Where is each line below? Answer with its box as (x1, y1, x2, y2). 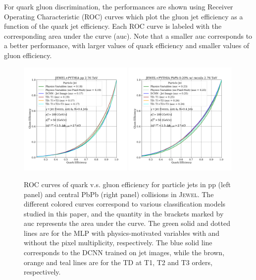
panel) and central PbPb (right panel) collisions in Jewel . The (24, 189, 214, 199)
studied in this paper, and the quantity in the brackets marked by (24, 208, 224, 218)
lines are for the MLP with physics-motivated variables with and (24, 227, 220, 238)
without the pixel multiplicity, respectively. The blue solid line (24, 237, 212, 248)
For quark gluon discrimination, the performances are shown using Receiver (4, 1, 233, 11)
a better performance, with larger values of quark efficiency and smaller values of (4, 40, 250, 51)
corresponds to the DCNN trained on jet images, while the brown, (24, 247, 225, 258)
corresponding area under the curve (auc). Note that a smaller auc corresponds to (4, 30, 253, 41)
